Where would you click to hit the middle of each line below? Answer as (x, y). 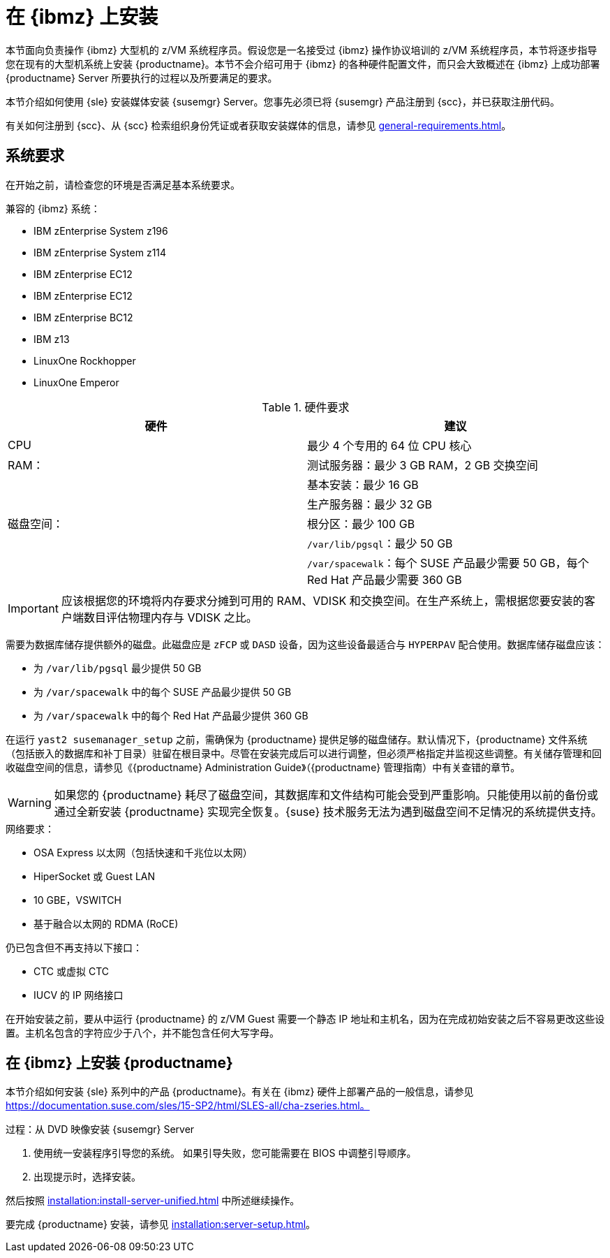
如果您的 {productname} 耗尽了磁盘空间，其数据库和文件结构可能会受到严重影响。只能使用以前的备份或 (326, 795)
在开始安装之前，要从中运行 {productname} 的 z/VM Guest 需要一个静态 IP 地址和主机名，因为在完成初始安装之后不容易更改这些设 (305, 1018)
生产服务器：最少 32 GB (370, 504)
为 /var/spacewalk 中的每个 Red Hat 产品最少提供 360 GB (171, 715)
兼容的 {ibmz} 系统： (53, 208)
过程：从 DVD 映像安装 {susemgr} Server (100, 1129)
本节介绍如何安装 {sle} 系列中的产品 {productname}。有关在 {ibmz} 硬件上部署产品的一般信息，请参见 (240, 1092)
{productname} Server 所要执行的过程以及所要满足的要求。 (142, 78)
